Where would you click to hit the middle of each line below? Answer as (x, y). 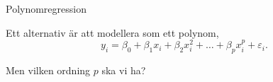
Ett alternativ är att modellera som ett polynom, (112, 32)
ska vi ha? (124, 70)
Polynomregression (46, 8)
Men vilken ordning (48, 70)
